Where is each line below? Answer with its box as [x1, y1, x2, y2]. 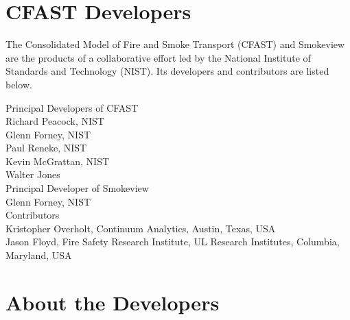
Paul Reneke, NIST [5, 140, 87, 155]
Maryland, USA [5, 248, 72, 262]
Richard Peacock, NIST [5, 114, 104, 128]
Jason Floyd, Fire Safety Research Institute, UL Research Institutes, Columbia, [5, 234, 340, 249]
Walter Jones [5, 167, 60, 182]
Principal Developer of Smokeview [5, 181, 149, 195]
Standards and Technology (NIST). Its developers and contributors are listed [5, 64, 329, 78]
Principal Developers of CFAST [5, 100, 139, 114]
